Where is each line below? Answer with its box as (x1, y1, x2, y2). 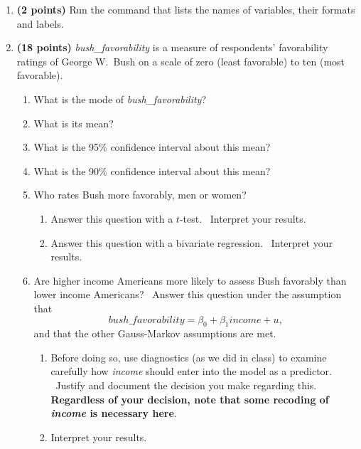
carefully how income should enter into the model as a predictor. (50, 364, 333, 379)
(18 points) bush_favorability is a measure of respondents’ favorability (16, 40, 328, 55)
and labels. (16, 16, 64, 31)
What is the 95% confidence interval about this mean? (33, 139, 271, 154)
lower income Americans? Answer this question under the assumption (33, 287, 342, 302)
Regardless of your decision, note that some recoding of (50, 391, 329, 406)
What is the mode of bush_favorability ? (33, 91, 207, 106)
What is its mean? (33, 115, 114, 130)
